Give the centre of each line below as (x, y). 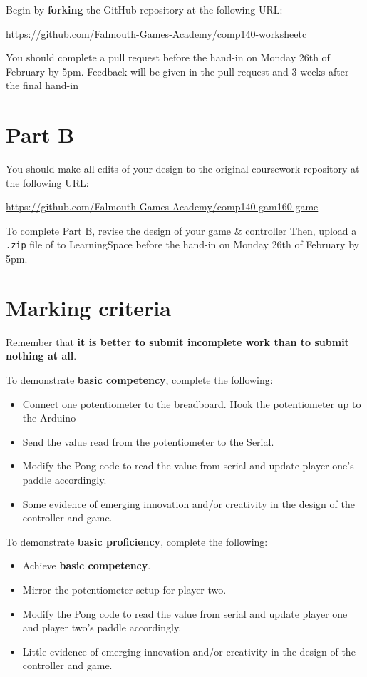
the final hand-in (42, 85)
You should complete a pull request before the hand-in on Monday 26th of (168, 57)
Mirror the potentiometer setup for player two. (124, 589)
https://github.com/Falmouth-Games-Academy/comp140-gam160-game (162, 207)
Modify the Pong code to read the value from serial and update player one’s (188, 465)
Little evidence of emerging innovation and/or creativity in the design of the (189, 651)
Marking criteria (88, 307)
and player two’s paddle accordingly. (102, 627)
